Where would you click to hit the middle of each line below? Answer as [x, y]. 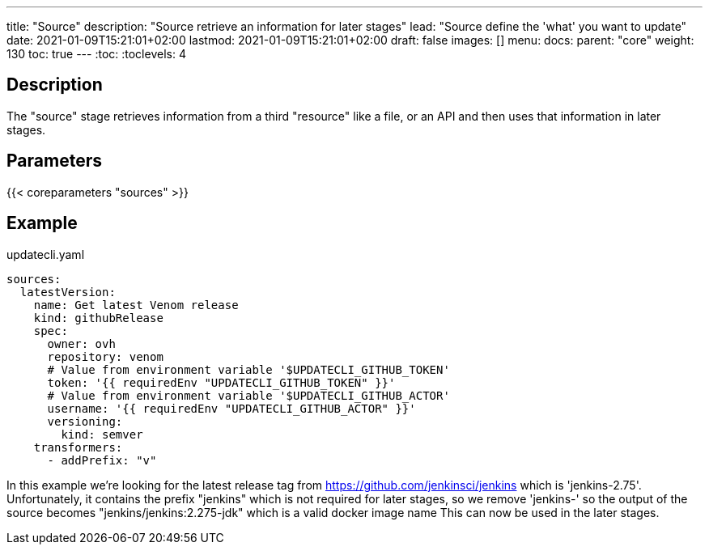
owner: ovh [81, 343]
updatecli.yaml [46, 254]
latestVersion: [68, 292]
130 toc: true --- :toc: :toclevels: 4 [96, 54]
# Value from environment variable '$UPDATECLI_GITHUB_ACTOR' [248, 395]
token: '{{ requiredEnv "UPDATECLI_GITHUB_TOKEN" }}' [221, 382]
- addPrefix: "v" [102, 460]
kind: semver [102, 434]
